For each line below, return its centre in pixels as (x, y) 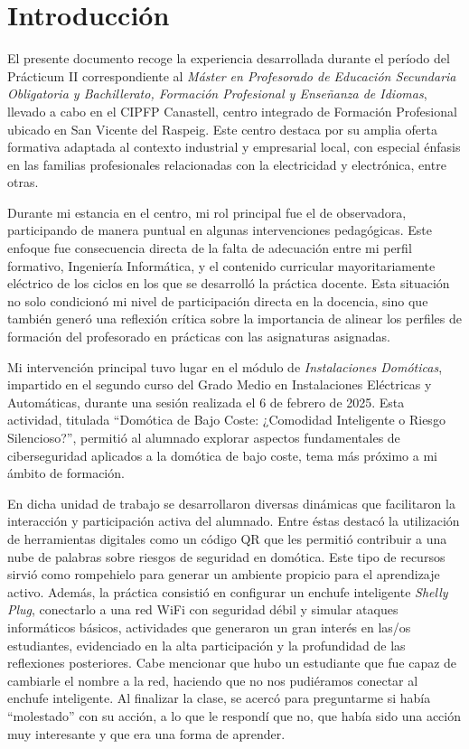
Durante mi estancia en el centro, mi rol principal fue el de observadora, (207, 212)
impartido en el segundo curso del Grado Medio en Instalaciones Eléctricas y (220, 384)
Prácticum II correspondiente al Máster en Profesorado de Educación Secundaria (232, 75)
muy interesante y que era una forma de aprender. (146, 733)
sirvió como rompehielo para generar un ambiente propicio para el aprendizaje (224, 574)
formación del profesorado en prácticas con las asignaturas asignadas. (199, 337)
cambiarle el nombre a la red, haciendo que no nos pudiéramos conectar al (213, 680)
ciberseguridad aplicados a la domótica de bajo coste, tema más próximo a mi (222, 455)
